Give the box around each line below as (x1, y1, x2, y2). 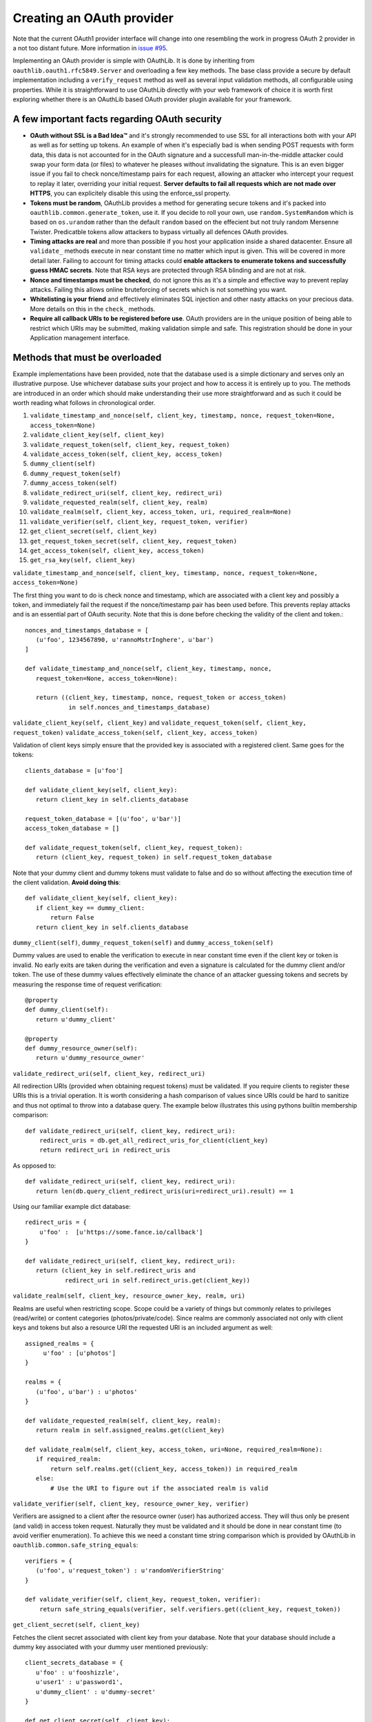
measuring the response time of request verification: (12, 980, 162, 988)
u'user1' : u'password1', (35, 1678, 123, 1686)
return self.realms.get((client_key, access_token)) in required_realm (50, 1464, 298, 1473)
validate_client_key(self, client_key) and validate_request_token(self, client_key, (12, 718, 307, 727)
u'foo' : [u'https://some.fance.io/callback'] (39, 1228, 203, 1236)
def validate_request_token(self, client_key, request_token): (25, 844, 243, 851)
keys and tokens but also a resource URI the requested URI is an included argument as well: (12, 1323, 273, 1332)
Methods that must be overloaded (12, 351, 162, 363)
